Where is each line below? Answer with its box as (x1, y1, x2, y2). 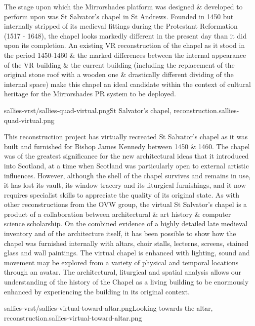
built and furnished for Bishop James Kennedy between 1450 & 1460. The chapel (4, 141, 250, 151)
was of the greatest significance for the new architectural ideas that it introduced (4, 151, 249, 161)
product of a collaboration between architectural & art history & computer (4, 208, 231, 219)
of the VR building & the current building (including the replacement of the (4, 59, 235, 70)
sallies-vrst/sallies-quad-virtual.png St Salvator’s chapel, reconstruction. (4, 105, 219, 115)
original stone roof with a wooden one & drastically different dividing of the (4, 69, 234, 80)
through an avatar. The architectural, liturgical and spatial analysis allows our (4, 267, 242, 277)
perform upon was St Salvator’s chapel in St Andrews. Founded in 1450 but (4, 11, 234, 21)
